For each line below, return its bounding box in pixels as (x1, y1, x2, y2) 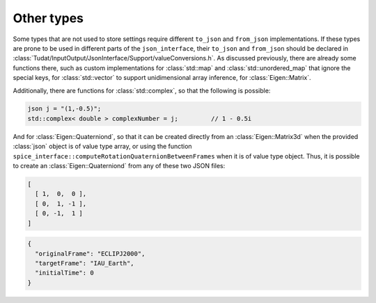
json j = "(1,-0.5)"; (27, 105, 102, 113)
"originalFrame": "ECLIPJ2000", (35, 249, 146, 257)
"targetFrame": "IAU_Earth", (35, 259, 135, 267)
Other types (13, 10, 84, 26)
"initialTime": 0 (35, 269, 94, 277)
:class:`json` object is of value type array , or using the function (13, 142, 192, 151)
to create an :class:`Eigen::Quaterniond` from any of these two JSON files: (13, 162, 226, 170)
